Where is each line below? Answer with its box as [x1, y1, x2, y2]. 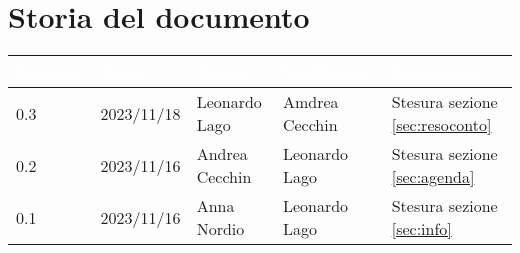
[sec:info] [391, 217, 452, 241]
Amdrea [282, 90, 339, 114]
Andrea [196, 142, 248, 166]
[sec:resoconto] [391, 113, 492, 137]
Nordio [196, 217, 245, 241]
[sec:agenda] [391, 165, 475, 189]
